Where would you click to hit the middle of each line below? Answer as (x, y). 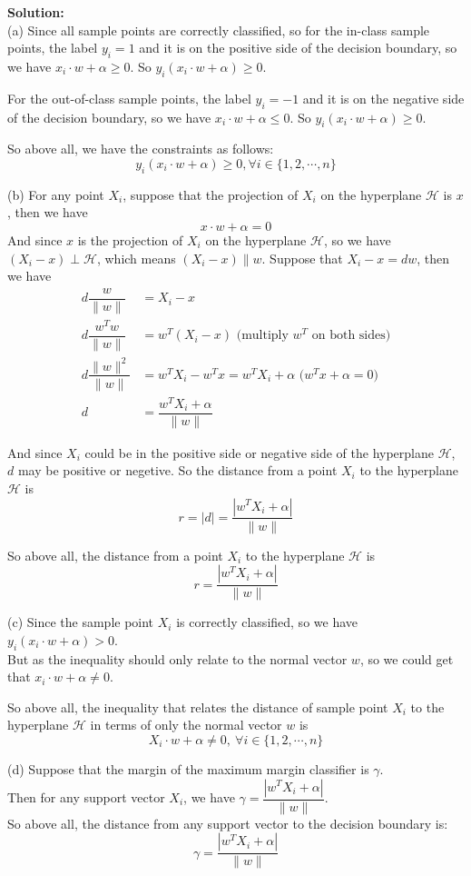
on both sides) (351, 336)
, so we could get (407, 658)
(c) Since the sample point (81, 622)
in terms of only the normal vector (186, 725)
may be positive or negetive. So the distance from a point (177, 470)
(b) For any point (56, 194)
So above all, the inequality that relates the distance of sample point (198, 707)
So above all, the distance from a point (115, 555)
